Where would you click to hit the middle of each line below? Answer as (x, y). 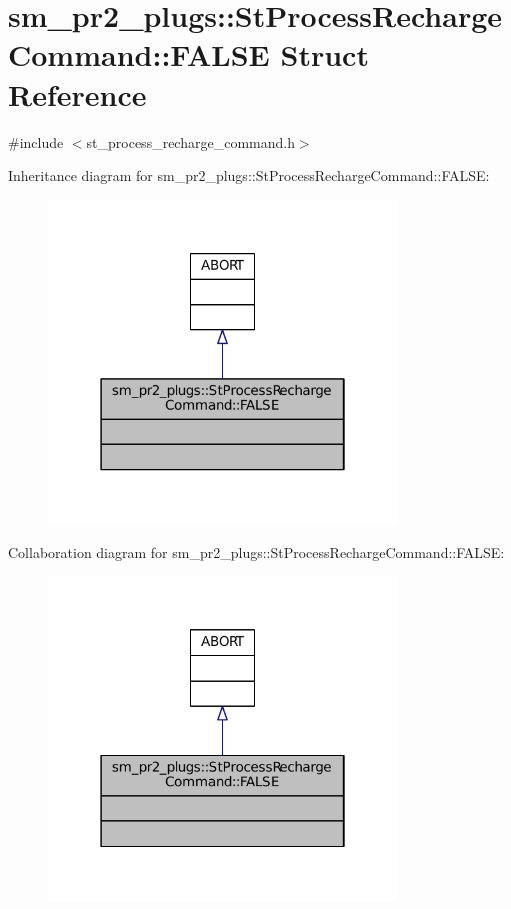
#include (36, 141)
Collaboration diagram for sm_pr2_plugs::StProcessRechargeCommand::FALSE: (256, 551)
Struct (324, 54)
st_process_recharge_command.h (190, 141)
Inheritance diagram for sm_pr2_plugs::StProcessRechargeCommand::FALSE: (249, 175)
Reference (77, 93)
